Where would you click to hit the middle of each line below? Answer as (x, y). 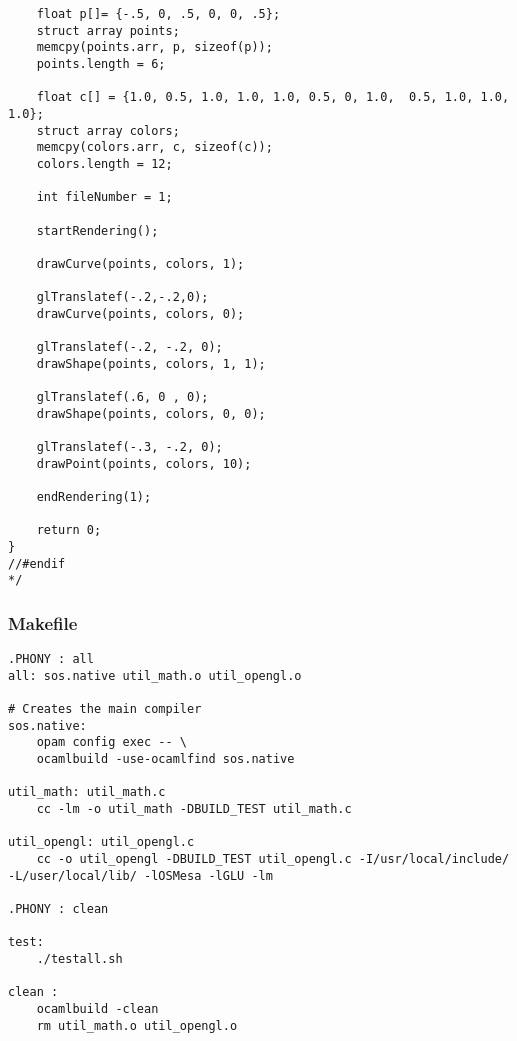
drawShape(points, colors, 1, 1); (151, 363)
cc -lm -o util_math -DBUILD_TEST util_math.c (194, 809)
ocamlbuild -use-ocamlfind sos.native (165, 759)
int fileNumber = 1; (104, 197)
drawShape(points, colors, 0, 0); (151, 413)
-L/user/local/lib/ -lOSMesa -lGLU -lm (140, 875)
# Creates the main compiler (105, 709)
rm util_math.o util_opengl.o (137, 1025)
